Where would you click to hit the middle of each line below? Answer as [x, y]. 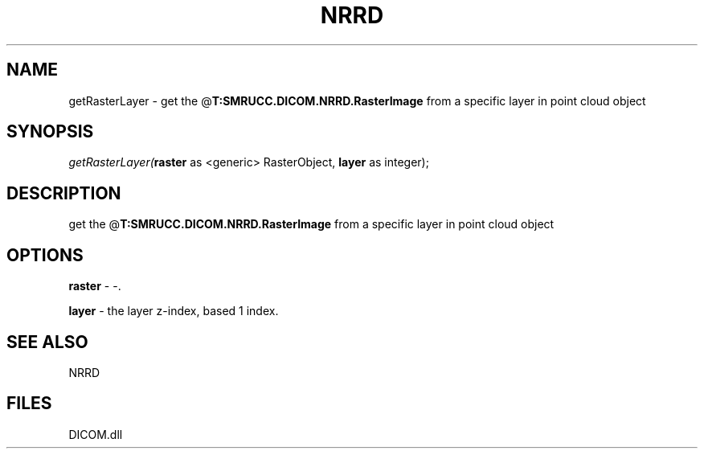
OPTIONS [45, 255]
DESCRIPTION [64, 193]
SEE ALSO [47, 342]
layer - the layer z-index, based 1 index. [174, 311]
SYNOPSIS [50, 132]
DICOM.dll [96, 434]
